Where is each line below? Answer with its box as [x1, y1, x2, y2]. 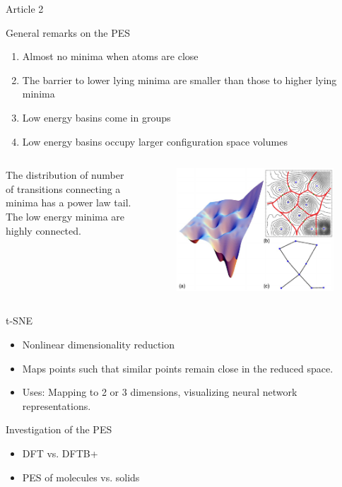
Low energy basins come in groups [22, 110, 171, 124]
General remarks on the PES [6, 25, 131, 40]
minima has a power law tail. [6, 195, 131, 210]
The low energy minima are [6, 209, 125, 223]
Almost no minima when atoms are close [22, 49, 199, 64]
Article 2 [6, 1, 44, 16]
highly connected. [6, 223, 81, 237]
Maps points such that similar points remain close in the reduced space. [22, 360, 334, 375]
